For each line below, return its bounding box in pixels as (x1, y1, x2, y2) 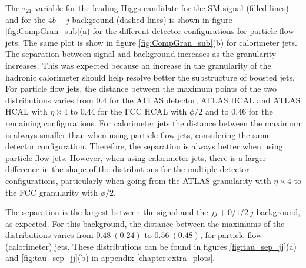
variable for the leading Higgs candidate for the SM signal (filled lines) (35, 2, 289, 14)
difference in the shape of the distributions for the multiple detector (5, 163, 250, 175)
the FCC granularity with (5, 186, 98, 198)
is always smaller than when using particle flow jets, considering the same (5, 128, 271, 140)
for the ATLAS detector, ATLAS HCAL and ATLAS (109, 93, 301, 106)
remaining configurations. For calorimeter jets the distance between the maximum (5, 116, 301, 129)
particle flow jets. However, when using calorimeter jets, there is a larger (5, 151, 267, 163)
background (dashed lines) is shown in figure (72, 13, 232, 25)
